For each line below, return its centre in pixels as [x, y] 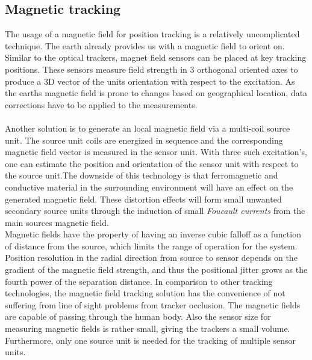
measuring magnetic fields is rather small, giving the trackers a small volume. [148, 328]
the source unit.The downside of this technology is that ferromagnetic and [142, 175]
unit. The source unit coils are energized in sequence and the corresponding [144, 140]
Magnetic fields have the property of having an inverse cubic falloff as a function [153, 234]
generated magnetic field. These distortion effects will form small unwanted [143, 199]
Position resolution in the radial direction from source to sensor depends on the [151, 258]
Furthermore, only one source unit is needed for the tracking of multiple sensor [151, 340]
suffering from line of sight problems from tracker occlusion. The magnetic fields [153, 304]
